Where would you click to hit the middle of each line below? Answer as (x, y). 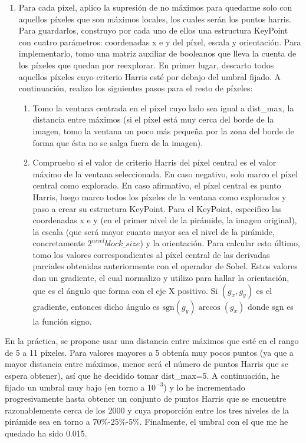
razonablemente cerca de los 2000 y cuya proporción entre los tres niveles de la (147, 410)
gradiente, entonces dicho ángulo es (96, 306)
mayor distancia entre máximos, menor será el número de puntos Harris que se (147, 364)
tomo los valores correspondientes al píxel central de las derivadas (151, 254)
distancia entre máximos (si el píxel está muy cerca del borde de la (153, 119)
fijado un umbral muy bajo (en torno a (75, 387)
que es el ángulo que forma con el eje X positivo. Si (125, 290)
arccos (209, 307)
